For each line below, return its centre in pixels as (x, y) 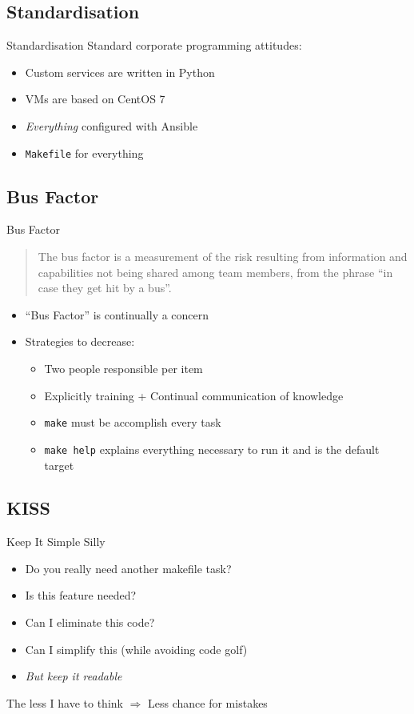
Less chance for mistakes (208, 702)
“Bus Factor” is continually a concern (117, 314)
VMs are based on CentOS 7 (95, 99)
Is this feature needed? (81, 595)
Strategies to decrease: (80, 341)
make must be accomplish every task (133, 422)
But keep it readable (74, 676)
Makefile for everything (84, 152)
